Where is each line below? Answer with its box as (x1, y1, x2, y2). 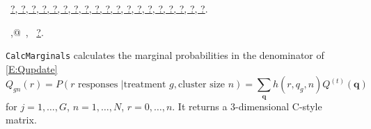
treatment (123, 80, 166, 90)
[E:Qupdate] (6, 61, 58, 76)
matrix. (6, 112, 37, 127)
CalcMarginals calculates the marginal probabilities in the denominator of (6, 48, 324, 62)
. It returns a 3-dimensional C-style (172, 98, 322, 113)
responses (78, 80, 118, 90)
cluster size (178, 80, 226, 90)
